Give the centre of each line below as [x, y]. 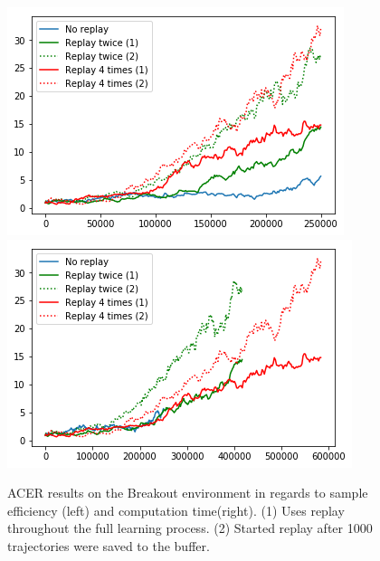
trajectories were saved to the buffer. [109, 545]
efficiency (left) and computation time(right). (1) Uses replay [176, 510]
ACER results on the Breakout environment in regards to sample [188, 493]
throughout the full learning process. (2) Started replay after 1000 [190, 528]
